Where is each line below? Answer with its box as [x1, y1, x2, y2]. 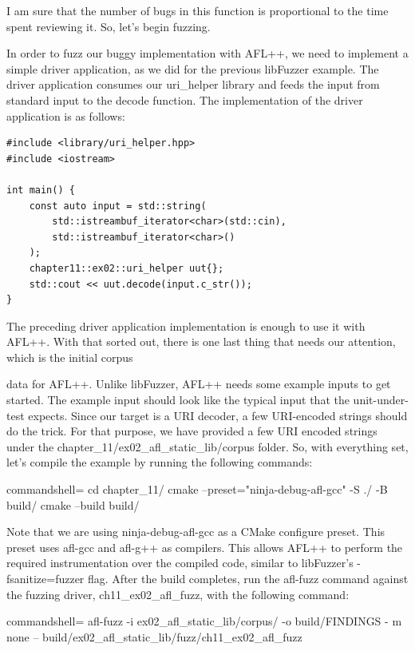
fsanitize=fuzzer [6, 570, 85, 586]
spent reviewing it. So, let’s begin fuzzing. [6, 18, 211, 34]
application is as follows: [6, 107, 125, 124]
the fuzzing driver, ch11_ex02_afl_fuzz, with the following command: [6, 586, 350, 602]
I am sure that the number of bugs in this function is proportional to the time [6, 2, 389, 18]
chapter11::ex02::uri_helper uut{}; [29, 262, 224, 274]
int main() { [6, 184, 75, 196]
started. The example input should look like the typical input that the [6, 391, 350, 408]
